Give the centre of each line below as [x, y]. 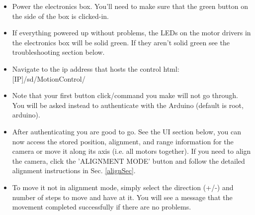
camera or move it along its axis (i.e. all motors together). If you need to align [131, 151]
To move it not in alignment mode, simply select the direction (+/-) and [123, 187]
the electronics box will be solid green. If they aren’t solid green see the [121, 42]
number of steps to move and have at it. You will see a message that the [122, 197]
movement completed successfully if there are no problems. [102, 207]
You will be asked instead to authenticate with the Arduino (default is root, [128, 105]
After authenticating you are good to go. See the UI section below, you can [127, 131]
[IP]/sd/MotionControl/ [49, 78]
